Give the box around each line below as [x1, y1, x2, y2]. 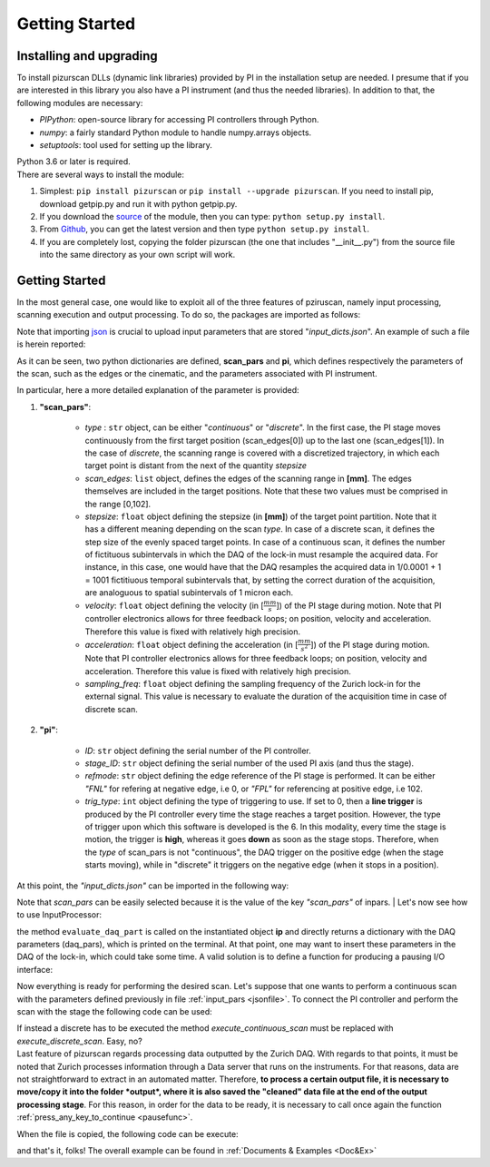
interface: [16, 964, 54, 975]
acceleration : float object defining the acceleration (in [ [84, 639, 299, 650]
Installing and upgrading [16, 48, 158, 64]
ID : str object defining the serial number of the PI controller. [84, 745, 312, 756]
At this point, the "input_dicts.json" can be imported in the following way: [16, 880, 289, 891]
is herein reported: [16, 338, 86, 349]
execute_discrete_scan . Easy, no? [16, 1035, 142, 1046]
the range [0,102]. [84, 498, 152, 509]
